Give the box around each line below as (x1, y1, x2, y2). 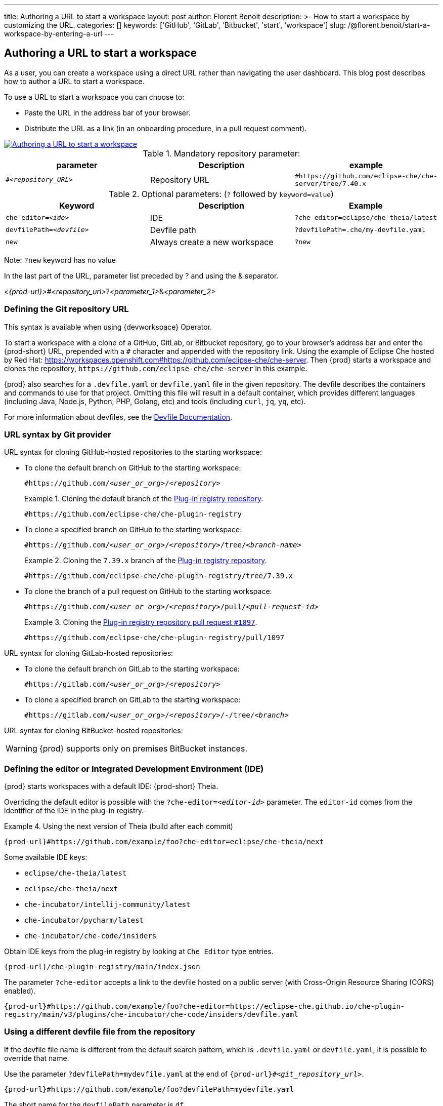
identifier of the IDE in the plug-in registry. (4, 806, 144, 815)
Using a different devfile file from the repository (4, 1026, 195, 1037)
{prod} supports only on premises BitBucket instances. (39, 743, 247, 754)
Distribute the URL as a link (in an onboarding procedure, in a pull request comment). (24, 124, 307, 133)
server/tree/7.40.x (294, 179, 366, 187)
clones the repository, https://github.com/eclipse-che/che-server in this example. (4, 364, 307, 373)
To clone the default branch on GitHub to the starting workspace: (24, 463, 241, 472)
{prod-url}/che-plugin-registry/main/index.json (4, 963, 200, 971)
